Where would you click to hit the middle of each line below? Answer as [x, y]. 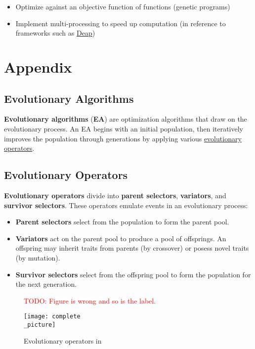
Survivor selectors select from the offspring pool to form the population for [133, 274]
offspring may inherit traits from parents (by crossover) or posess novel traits [132, 248]
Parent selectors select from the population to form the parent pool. [122, 222]
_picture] [40, 325]
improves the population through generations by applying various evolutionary [123, 138]
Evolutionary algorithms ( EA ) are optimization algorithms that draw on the [126, 119]
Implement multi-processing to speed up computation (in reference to [121, 23]
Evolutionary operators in [63, 340]
